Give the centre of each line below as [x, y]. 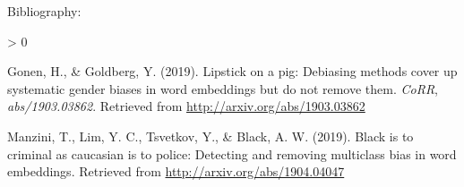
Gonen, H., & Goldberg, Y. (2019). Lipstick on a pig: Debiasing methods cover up [232, 71]
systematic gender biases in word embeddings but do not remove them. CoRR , [223, 88]
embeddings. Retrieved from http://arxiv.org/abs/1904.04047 [176, 171]
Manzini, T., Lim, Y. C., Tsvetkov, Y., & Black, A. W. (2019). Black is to [211, 136]
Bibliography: [44, 11]
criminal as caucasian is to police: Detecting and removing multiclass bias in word [232, 153]
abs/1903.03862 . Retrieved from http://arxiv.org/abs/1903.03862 [186, 106]
